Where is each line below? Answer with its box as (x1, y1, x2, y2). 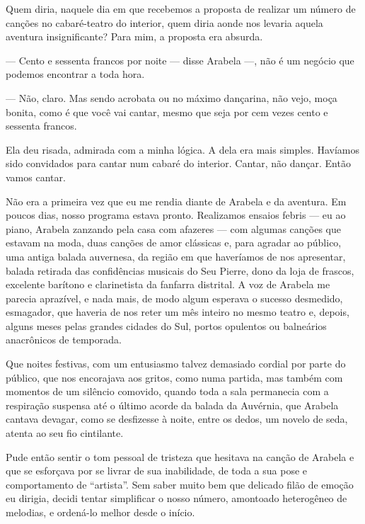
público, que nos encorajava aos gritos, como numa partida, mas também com (6, 370, 343, 385)
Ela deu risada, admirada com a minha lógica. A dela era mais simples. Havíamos (6, 142, 359, 156)
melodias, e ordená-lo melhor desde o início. (6, 505, 195, 519)
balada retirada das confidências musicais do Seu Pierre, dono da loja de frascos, (6, 263, 354, 278)
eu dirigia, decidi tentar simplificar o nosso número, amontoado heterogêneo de (6, 491, 347, 506)
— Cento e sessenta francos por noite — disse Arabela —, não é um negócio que (6, 52, 354, 67)
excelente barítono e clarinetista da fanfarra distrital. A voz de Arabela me (6, 277, 330, 292)
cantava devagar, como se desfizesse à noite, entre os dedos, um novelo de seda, (6, 411, 348, 426)
